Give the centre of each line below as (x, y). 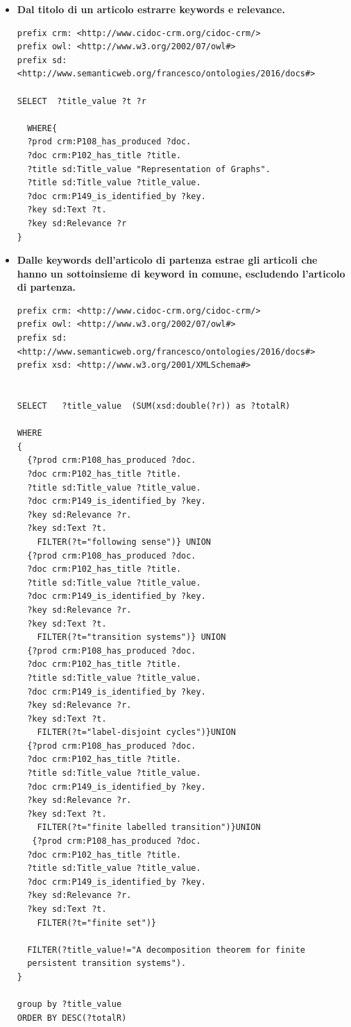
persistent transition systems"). (107, 964)
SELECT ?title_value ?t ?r (82, 101)
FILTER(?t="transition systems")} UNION (131, 637)
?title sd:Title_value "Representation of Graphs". (149, 169)
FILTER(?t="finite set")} (97, 923)
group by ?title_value (69, 1004)
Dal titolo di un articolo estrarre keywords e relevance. (151, 9)
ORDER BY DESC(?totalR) (72, 1018)
